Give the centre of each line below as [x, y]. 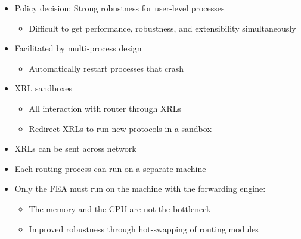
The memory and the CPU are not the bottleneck [120, 208]
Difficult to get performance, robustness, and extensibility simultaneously [162, 28]
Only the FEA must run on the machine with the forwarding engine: [140, 189]
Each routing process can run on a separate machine [110, 168]
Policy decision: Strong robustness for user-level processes [120, 8]
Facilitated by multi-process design [78, 48]
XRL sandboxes [44, 88]
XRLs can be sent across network [75, 148]
